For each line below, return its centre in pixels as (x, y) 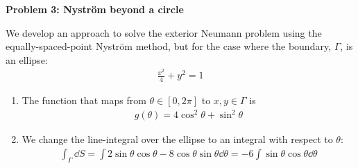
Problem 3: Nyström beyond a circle (95, 9)
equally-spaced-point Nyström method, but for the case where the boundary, (169, 46)
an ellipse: (27, 59)
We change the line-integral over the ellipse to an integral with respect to (177, 139)
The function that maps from (84, 100)
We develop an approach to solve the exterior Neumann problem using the (164, 32)
